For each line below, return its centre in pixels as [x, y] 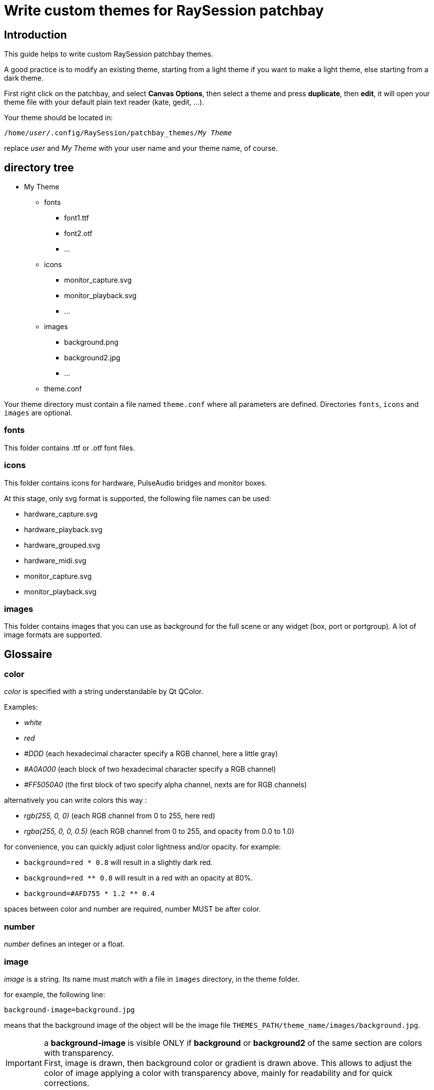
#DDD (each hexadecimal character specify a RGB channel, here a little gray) [151, 754]
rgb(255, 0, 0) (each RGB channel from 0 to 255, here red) [120, 816]
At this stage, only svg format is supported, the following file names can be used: [138, 498]
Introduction [36, 35]
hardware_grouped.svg [62, 545]
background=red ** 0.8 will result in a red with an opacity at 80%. [138, 878]
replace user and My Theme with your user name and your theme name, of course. [141, 148]
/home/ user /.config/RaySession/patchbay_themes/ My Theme [118, 133]
